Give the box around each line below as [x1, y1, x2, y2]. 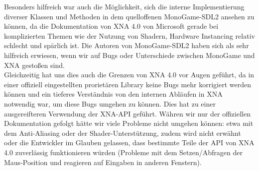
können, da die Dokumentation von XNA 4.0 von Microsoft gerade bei [4, 21, 219, 31]
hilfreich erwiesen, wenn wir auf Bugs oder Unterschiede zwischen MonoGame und [4, 50, 255, 60]
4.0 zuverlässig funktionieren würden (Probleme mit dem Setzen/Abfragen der [4, 147, 243, 157]
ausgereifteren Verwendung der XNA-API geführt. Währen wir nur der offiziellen [4, 108, 251, 118]
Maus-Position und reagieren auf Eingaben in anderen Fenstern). [4, 157, 202, 167]
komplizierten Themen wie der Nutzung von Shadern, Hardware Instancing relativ [4, 30, 255, 41]
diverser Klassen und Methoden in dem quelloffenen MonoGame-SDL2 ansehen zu [4, 11, 255, 21]
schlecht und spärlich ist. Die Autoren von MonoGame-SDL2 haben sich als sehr [4, 40, 249, 51]
